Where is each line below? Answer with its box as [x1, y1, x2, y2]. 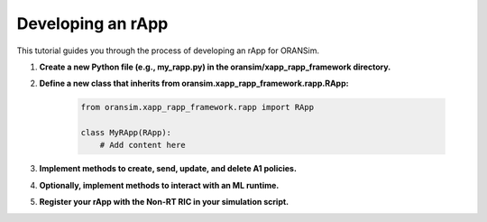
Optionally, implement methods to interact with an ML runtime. [39, 180, 280, 190]
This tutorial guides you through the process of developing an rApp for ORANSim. [16, 45, 320, 56]
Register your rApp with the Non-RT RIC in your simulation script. [39, 197, 289, 208]
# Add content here [99, 140, 187, 151]
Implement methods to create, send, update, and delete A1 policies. [39, 163, 298, 174]
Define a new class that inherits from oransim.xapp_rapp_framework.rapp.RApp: [39, 78, 349, 89]
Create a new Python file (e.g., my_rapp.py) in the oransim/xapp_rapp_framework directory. [39, 61, 391, 72]
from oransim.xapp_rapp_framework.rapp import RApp [80, 102, 315, 113]
